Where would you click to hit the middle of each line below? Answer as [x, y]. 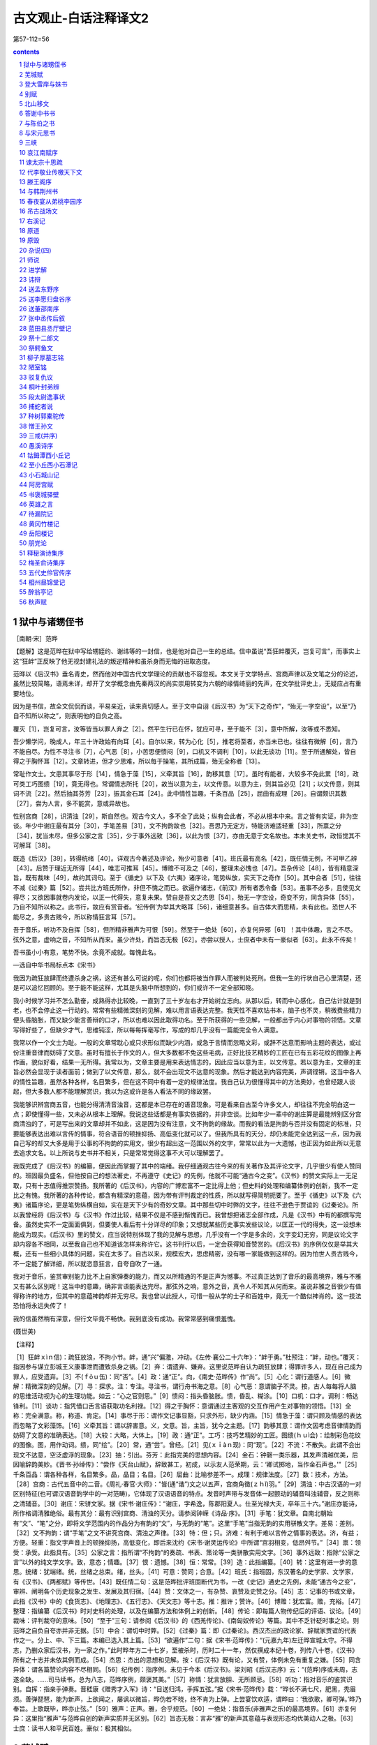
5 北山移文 [34, 103]
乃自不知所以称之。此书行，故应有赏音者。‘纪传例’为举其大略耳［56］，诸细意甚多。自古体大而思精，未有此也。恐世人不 [185, 907]
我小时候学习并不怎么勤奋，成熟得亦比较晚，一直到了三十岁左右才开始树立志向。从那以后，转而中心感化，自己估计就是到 [187, 1000]
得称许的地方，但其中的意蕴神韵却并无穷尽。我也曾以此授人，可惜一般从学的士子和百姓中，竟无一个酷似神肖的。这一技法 [187, 1295]
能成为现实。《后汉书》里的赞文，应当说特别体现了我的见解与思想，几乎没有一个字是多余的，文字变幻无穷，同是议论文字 [186, 1234]
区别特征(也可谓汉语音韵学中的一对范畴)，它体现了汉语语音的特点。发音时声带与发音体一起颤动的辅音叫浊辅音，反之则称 [186, 1494]
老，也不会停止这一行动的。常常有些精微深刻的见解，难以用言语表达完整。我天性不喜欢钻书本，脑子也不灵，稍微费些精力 [187, 1010]
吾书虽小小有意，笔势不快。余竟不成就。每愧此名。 [86, 952]
